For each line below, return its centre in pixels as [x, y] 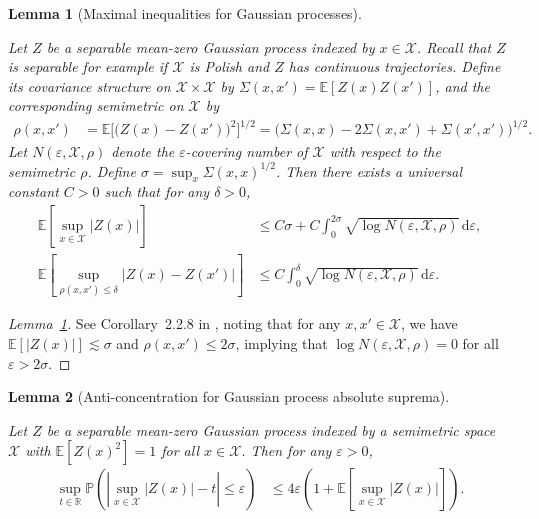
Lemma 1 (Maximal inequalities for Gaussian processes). [185, 13]
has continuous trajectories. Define [394, 66]
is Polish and [229, 66]
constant [33, 191]
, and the [462, 85]
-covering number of [246, 150]
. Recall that [454, 46]
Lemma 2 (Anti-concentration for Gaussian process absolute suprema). [229, 396]
